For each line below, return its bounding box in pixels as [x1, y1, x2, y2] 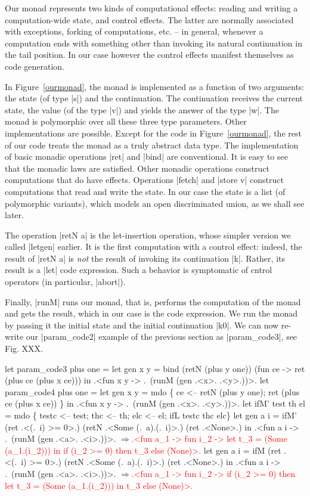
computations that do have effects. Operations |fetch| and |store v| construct [5, 173, 284, 186]
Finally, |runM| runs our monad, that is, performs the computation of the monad [5, 295, 301, 308]
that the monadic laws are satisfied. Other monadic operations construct [5, 162, 269, 174]
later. [5, 209, 24, 221]
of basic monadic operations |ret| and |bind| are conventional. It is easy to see [5, 150, 288, 163]
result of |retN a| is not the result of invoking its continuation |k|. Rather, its [5, 252, 285, 264]
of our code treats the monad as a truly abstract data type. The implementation [5, 138, 299, 151]
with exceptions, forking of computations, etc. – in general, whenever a [5, 25, 263, 38]
